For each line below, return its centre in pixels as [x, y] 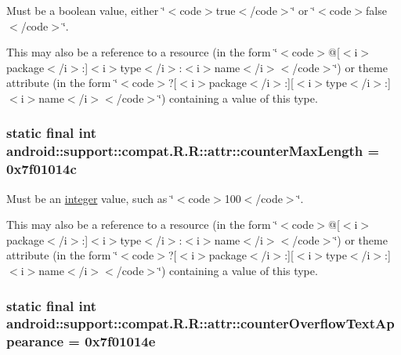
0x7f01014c [42, 169]
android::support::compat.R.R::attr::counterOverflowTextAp [200, 323]
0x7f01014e [120, 341]
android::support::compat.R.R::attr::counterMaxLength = [193, 151]
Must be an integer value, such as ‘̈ [90, 198]
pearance [35, 341]
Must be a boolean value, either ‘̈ [86, 10]
